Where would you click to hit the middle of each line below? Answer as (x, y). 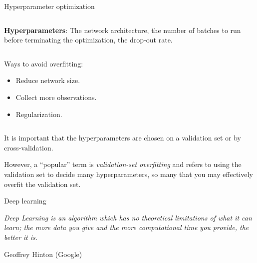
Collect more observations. (56, 97)
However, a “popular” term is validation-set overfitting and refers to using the (123, 164)
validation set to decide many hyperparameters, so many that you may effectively (128, 174)
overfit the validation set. (42, 184)
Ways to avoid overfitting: (44, 63)
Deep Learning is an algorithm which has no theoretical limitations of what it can (128, 217)
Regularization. (39, 114)
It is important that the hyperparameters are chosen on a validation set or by (123, 138)
